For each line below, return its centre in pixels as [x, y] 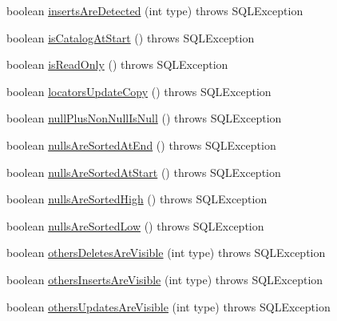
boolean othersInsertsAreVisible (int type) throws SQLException [165, 279]
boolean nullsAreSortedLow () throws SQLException [135, 225]
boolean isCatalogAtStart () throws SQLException [131, 37]
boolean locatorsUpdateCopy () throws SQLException [139, 91]
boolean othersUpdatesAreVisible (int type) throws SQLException [168, 306]
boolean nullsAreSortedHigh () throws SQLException [137, 199]
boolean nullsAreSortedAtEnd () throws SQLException [141, 144]
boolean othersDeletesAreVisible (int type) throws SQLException [166, 253]
